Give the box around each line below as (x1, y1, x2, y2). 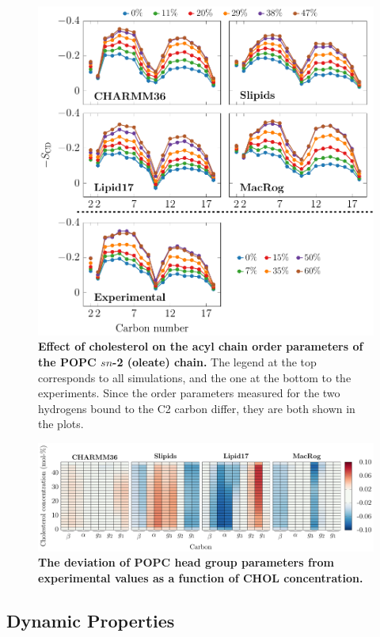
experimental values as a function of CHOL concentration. (38, 569, 363, 586)
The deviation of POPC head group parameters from (38, 554, 334, 571)
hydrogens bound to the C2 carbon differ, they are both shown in (38, 400, 355, 416)
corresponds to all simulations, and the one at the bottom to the (38, 369, 351, 385)
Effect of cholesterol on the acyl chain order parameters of (38, 338, 363, 355)
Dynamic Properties (6, 608, 175, 632)
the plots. (38, 415, 84, 432)
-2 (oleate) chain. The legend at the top (112, 353, 317, 370)
